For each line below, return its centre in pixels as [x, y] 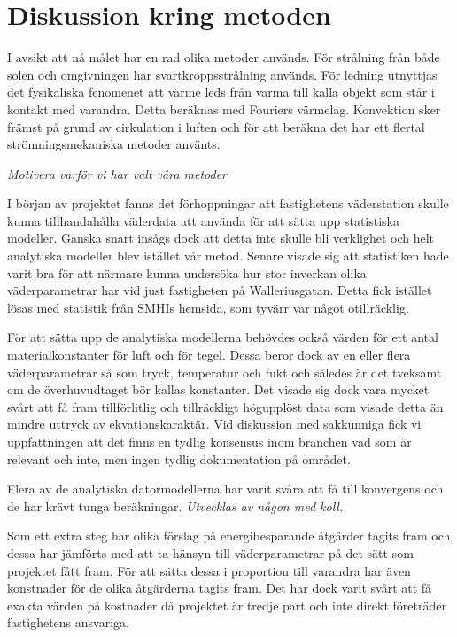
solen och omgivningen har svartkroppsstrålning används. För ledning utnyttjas [222, 74]
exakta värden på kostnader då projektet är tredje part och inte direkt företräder [227, 605]
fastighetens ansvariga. [68, 622]
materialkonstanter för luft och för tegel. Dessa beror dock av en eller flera [209, 355]
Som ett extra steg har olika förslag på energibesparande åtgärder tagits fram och [229, 536]
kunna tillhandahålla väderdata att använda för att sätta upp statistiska [204, 220]
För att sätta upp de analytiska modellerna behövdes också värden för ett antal [223, 337]
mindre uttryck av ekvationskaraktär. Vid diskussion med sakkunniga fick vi [214, 424]
